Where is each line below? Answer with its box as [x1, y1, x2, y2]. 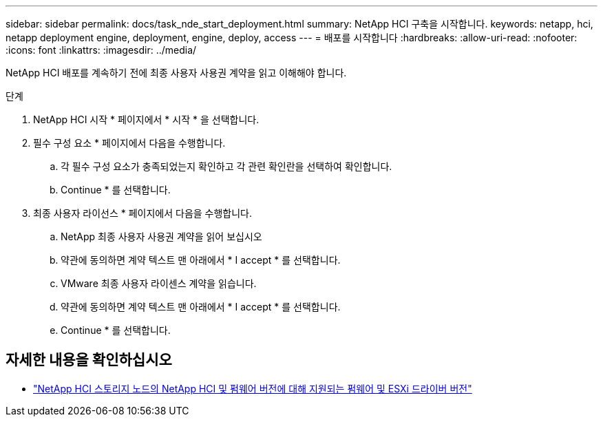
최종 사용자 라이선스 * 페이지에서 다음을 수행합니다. [33, 207, 253, 219]
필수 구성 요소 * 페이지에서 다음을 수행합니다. [33, 137, 226, 149]
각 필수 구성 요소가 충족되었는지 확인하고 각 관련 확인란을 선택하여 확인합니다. [61, 160, 392, 172]
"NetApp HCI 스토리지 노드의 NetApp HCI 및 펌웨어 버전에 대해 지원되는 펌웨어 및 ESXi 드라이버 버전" [33, 382, 472, 394]
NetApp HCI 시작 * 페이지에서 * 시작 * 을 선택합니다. [33, 114, 260, 125]
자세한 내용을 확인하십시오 [6, 351, 172, 369]
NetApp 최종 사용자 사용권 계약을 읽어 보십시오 [61, 231, 262, 242]
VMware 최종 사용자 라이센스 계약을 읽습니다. [61, 277, 257, 289]
